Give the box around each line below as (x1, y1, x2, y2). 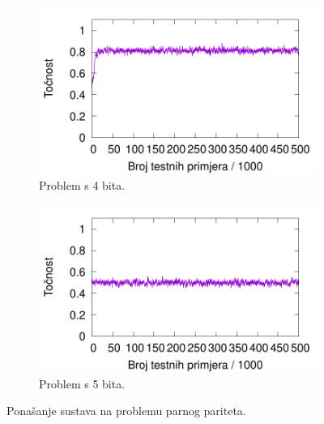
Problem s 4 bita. (39, 176, 126, 193)
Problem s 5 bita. (39, 375, 126, 392)
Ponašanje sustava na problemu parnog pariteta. (6, 402, 246, 419)
